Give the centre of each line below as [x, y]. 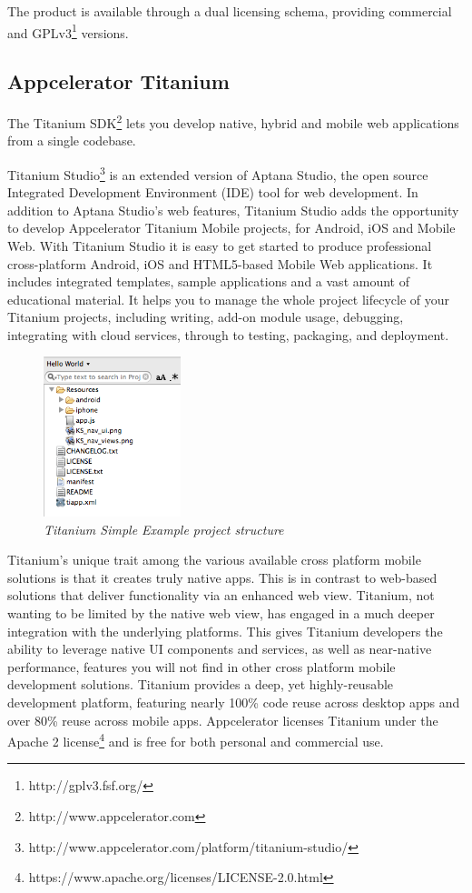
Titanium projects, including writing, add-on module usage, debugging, [206, 317]
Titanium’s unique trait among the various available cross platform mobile [214, 560]
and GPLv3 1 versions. [68, 31]
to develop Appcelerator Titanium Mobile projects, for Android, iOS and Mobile [231, 228]
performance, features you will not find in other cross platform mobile [202, 666]
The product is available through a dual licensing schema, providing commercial [230, 11]
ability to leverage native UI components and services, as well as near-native [220, 649]
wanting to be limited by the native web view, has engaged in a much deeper [221, 613]
